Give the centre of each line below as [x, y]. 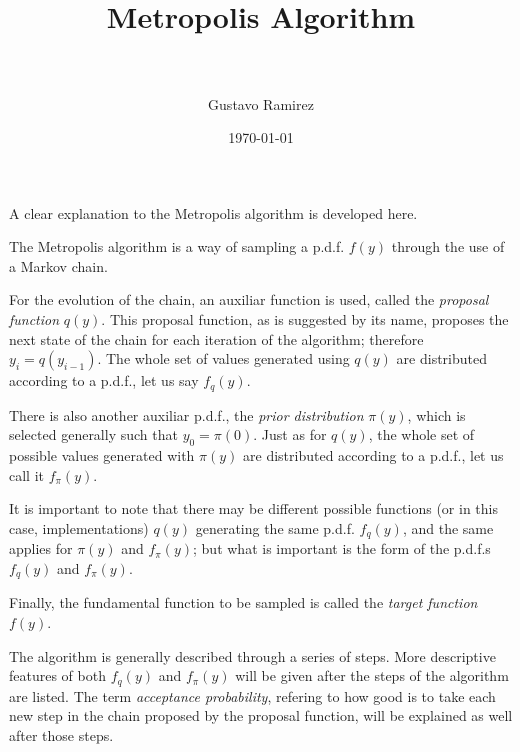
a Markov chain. [58, 265]
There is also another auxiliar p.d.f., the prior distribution [186, 414]
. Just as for [290, 434]
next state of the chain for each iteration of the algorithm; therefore [216, 338]
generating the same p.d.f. [275, 527]
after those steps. [61, 734]
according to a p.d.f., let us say [104, 380]
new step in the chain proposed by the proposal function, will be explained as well [261, 715]
